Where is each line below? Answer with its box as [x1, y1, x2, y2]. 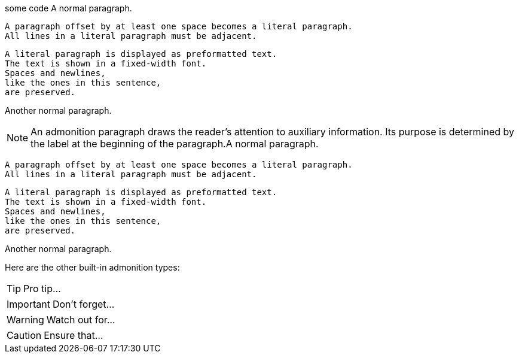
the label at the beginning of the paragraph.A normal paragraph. [30, 138, 319, 150]
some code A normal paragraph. [5, 3, 132, 13]
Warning [7, 314, 44, 326]
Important [7, 298, 50, 310]
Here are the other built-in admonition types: [5, 262, 180, 272]
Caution [7, 329, 42, 341]
